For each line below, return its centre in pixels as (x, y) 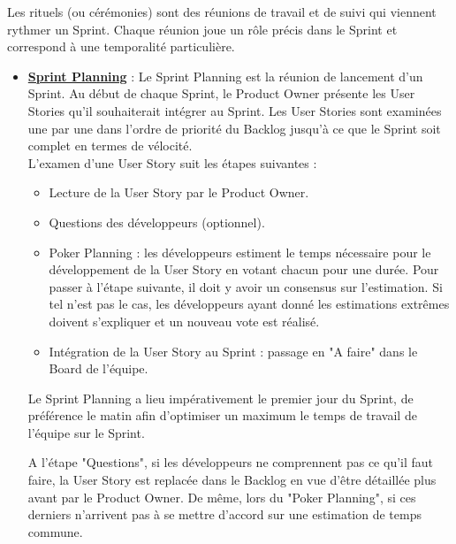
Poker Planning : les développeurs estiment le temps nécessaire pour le (240, 252)
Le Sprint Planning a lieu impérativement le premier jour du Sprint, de (220, 398)
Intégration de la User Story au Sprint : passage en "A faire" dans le (233, 351)
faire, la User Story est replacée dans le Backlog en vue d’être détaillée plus (232, 480)
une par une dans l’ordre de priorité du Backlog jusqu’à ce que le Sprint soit (234, 128)
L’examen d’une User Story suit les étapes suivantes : (172, 162)
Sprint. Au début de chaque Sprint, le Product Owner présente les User (221, 93)
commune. (55, 531)
